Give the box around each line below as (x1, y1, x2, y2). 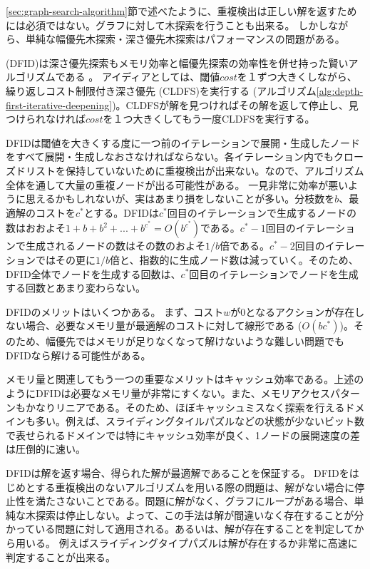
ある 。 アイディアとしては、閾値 (65, 69, 220, 84)
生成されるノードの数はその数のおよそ (25, 238, 205, 253)
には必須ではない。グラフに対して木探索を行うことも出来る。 (6, 17, 295, 32)
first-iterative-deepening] (6, 97, 113, 112)
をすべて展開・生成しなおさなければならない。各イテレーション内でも (6, 149, 334, 164)
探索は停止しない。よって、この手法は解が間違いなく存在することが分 (35, 507, 364, 522)
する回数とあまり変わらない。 (6, 280, 145, 295)
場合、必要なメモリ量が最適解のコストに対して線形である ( (25, 318, 302, 333)
